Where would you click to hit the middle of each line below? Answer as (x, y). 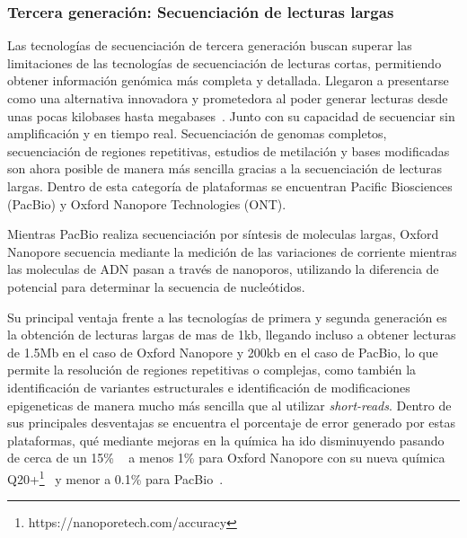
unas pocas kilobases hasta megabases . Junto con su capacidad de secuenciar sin (231, 115)
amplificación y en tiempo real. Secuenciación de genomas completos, (197, 133)
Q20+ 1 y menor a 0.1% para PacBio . (115, 477)
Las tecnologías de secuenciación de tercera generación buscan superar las (210, 45)
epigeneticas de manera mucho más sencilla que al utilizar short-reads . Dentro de (229, 405)
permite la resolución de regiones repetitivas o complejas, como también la (212, 370)
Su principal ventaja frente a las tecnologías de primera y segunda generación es (227, 317)
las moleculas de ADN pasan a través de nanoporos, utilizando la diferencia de (223, 269)
